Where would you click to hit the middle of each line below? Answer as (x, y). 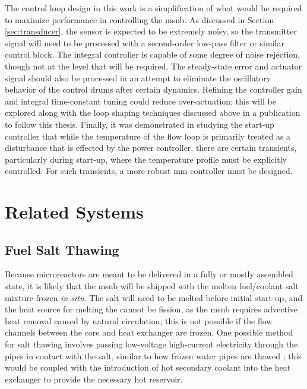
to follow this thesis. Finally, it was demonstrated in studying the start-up (140, 124)
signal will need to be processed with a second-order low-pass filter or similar (145, 42)
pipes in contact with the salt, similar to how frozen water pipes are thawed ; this (153, 355)
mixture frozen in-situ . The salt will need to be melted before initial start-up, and (154, 297)
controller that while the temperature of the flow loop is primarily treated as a (148, 136)
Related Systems (74, 212)
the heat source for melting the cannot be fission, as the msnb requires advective (151, 309)
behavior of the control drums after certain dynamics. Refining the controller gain (153, 89)
